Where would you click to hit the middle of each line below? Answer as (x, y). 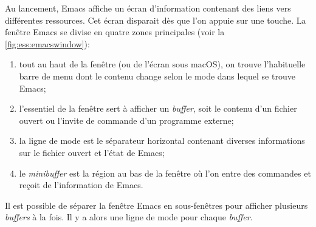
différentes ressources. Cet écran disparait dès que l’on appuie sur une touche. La (156, 20)
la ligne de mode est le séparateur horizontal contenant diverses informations (162, 141)
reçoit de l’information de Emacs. (81, 185)
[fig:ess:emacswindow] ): (47, 43)
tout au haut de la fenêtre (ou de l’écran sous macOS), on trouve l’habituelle (162, 64)
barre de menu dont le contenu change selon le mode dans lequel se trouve (157, 76)
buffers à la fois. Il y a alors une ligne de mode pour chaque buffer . (129, 217)
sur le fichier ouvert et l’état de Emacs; (92, 152)
